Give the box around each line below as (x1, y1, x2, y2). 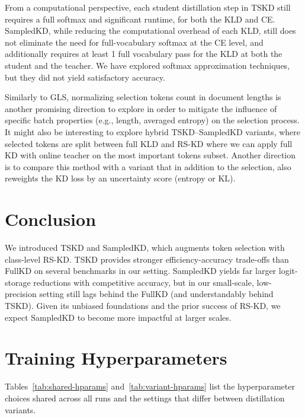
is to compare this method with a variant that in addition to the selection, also (5, 160, 291, 173)
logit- (278, 264, 298, 277)
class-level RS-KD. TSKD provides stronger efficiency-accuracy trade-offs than (5, 253, 289, 265)
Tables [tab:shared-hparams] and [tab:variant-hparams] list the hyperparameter (5, 380, 295, 393)
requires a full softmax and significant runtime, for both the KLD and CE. (5, 12, 275, 25)
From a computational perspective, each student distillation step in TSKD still (5, 1, 291, 13)
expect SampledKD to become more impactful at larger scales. (5, 311, 232, 323)
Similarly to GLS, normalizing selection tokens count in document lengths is (5, 91, 281, 103)
